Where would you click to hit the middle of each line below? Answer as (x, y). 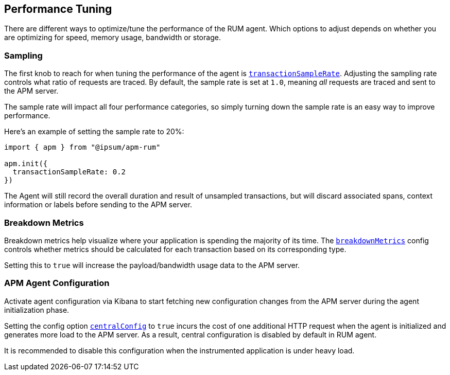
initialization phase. (37, 310)
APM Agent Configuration (57, 283)
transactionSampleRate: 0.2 (69, 172)
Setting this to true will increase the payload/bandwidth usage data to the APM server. (152, 265)
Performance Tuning (58, 9)
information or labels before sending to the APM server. (98, 205)
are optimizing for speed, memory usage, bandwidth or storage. (112, 38)
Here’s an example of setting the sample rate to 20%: (94, 132)
